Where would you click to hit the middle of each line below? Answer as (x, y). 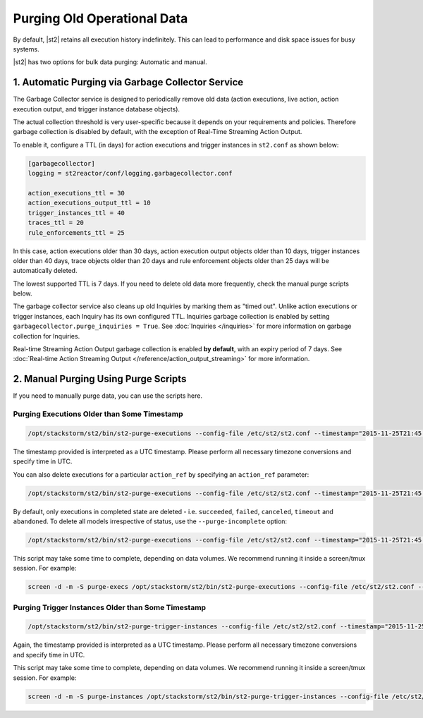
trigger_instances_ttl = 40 (76, 213)
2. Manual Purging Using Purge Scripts (100, 379)
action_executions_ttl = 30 (76, 193)
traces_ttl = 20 (56, 223)
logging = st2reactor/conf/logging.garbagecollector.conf (130, 174)
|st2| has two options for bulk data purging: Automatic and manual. (110, 62)
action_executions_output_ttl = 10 (89, 203)
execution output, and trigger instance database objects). (96, 109)
